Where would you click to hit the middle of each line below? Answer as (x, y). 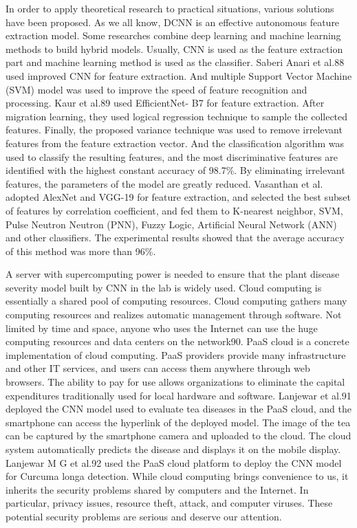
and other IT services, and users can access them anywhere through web (158, 368)
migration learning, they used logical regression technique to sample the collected (177, 116)
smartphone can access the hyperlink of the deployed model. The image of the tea (178, 422)
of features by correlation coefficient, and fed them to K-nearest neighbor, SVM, (174, 210)
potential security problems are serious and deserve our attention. (144, 516)
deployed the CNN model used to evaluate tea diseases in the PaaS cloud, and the (178, 409)
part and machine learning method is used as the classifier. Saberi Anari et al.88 (175, 62)
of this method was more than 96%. (81, 251)
